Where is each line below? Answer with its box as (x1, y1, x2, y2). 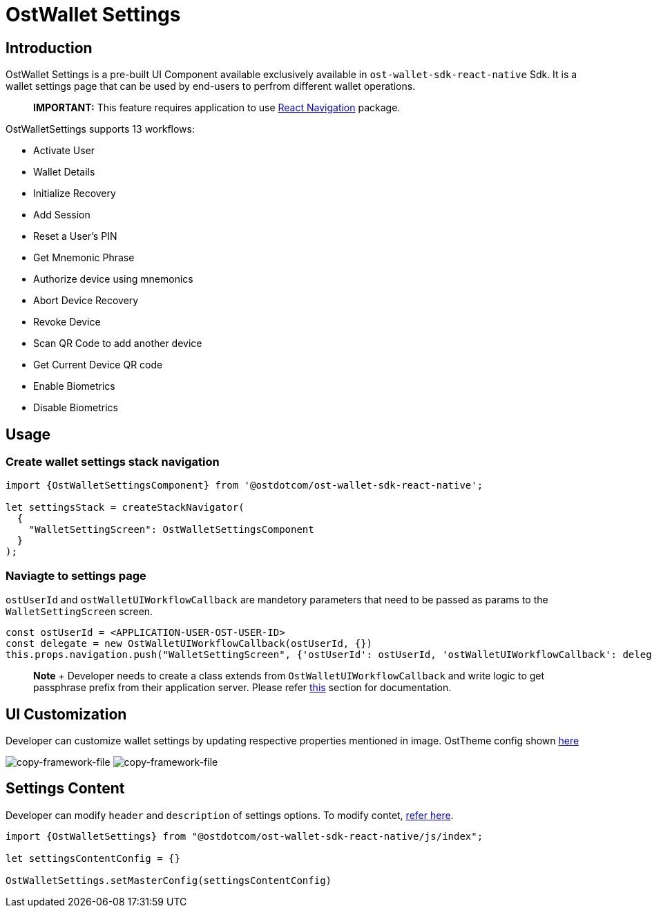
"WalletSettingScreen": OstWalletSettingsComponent (28, 524, 314, 536)
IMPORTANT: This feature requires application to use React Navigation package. (33, 102, 401, 114)
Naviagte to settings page (6, 568, 146, 583)
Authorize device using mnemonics (33, 273, 193, 285)
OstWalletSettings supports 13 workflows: (6, 123, 195, 135)
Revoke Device (33, 316, 101, 328)
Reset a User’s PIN (33, 230, 117, 243)
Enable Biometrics (33, 380, 115, 393)
